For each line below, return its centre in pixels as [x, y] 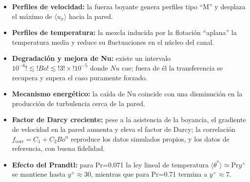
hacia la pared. [91, 16]
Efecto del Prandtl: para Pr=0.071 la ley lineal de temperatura [110, 164]
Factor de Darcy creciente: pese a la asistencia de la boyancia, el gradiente [129, 119]
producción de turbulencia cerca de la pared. [78, 103]
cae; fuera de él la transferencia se [172, 67]
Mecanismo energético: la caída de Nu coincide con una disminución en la [127, 94]
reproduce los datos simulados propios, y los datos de [150, 138]
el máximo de [32, 16]
